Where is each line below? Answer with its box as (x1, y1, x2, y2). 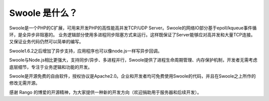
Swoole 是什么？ (9, 7, 78, 18)
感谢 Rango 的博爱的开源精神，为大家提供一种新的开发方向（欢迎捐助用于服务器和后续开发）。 (9, 89, 202, 95)
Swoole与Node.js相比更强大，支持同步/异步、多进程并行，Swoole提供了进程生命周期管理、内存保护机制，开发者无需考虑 (9, 57, 258, 63)
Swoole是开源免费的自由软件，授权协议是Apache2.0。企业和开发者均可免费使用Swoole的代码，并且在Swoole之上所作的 (9, 73, 256, 79)
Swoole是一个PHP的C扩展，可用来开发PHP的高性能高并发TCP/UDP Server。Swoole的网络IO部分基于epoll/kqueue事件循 (9, 25, 257, 31)
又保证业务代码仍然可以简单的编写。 (9, 39, 84, 45)
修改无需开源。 (9, 80, 40, 86)
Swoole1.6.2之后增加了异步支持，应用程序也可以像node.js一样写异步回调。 (9, 48, 162, 54)
